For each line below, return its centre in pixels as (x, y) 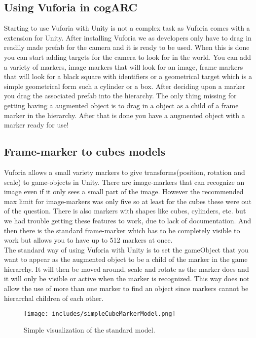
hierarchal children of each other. (54, 298)
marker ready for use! (36, 125)
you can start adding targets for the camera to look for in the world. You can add (128, 57)
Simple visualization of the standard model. (90, 329)
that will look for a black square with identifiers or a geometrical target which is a (128, 76)
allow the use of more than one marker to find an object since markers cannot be (126, 288)
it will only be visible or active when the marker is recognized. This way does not (127, 278)
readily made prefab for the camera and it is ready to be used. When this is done (127, 47)
